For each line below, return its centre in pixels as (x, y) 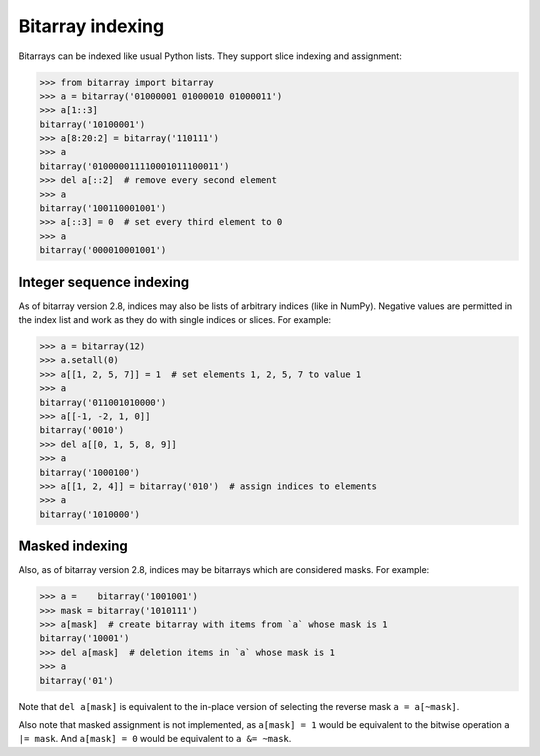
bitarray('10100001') (92, 124)
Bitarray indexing (91, 26)
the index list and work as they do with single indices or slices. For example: (175, 320)
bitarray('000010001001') (103, 250)
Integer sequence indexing (104, 281)
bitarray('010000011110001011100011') (134, 166)
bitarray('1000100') (89, 472)
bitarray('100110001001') (103, 208)
